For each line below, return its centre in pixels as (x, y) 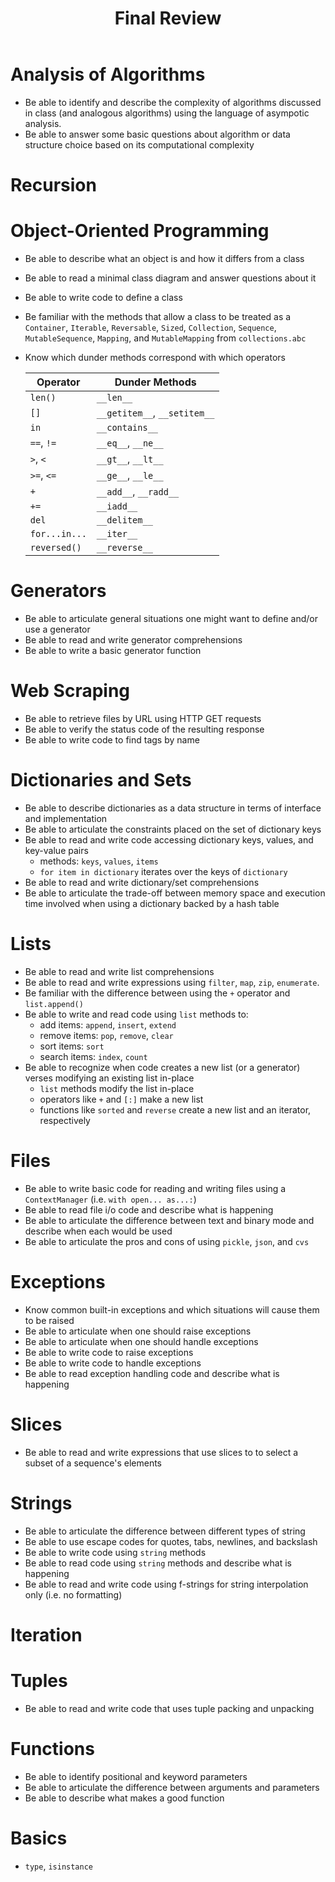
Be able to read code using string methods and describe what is (158, 1563)
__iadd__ (117, 506)
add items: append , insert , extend (108, 1024)
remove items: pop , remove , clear (106, 1035)
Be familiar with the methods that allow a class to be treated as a (158, 317)
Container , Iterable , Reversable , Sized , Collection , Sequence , (150, 328)
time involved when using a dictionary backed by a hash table (152, 903)
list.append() (54, 1004)
